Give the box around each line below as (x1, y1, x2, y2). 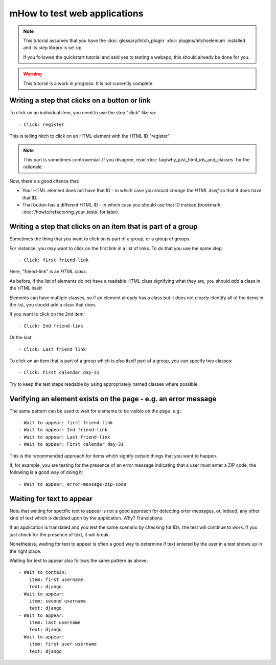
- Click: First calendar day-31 (18, 369, 100, 376)
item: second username (29, 598, 86, 604)
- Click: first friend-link (18, 257, 89, 263)
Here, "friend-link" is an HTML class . (9, 268, 87, 275)
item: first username (29, 576, 84, 583)
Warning (23, 71, 42, 77)
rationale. (23, 164, 43, 170)
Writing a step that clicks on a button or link (9, 96, 151, 105)
